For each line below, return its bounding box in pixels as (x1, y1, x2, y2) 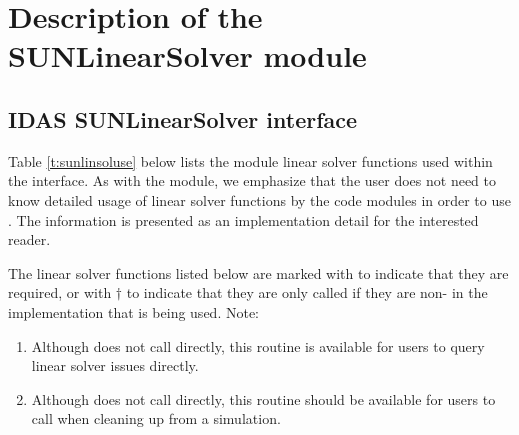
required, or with (8, 282, 112, 303)
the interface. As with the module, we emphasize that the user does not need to (8, 170, 496, 191)
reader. (8, 229, 51, 250)
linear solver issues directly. (31, 355, 199, 376)
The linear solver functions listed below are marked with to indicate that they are (8, 262, 509, 283)
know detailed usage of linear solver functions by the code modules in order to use (8, 189, 511, 210)
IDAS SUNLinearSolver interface (8, 103, 358, 134)
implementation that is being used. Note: (8, 301, 259, 322)
